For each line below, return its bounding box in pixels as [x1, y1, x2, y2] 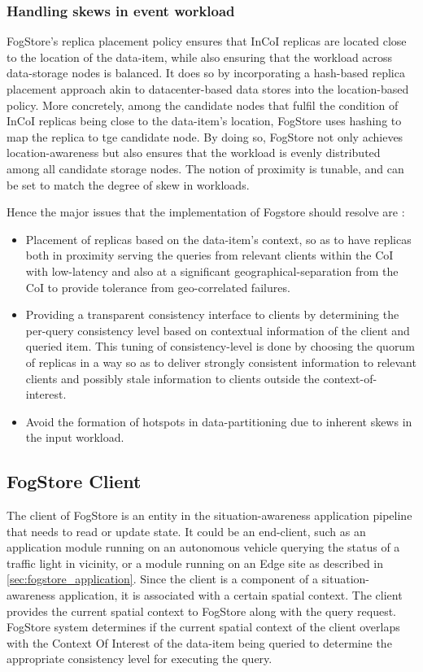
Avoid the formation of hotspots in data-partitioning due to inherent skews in [25, 412, 412, 430]
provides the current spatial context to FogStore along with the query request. [7, 602, 397, 619]
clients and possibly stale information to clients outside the [25, 369, 320, 386]
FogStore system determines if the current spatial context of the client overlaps [7, 618, 400, 635]
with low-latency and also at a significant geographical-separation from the [25, 262, 399, 279]
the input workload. [25, 429, 124, 446]
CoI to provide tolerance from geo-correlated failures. [25, 278, 290, 295]
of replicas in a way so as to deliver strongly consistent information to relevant [25, 353, 416, 370]
